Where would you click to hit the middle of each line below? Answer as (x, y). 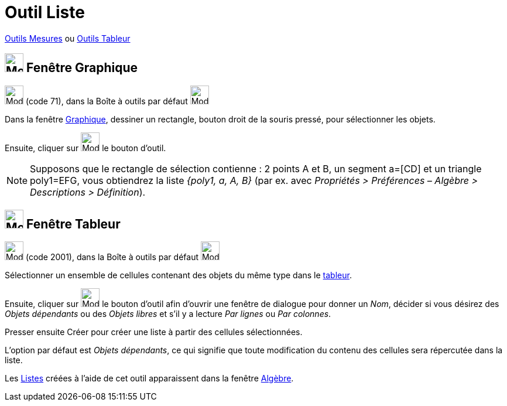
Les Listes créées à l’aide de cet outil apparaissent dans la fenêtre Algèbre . (149, 378)
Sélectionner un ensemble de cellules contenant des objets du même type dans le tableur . (178, 275)
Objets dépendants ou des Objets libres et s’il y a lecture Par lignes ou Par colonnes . (168, 314)
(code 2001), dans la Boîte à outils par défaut (112, 257)
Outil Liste (45, 12)
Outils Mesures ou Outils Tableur (68, 38)
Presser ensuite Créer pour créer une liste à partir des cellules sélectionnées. (154, 332)
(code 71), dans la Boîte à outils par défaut (107, 101)
